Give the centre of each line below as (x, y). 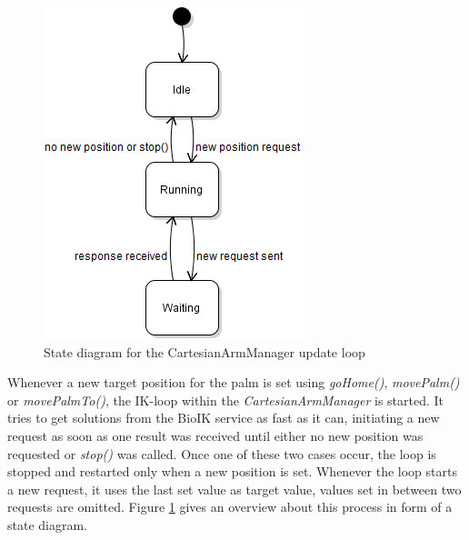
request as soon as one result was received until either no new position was (215, 435)
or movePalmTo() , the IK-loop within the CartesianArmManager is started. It (226, 400)
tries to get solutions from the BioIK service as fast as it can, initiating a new (224, 418)
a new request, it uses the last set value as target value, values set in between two (234, 489)
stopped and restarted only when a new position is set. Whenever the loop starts (232, 471)
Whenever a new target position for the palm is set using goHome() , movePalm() (234, 382)
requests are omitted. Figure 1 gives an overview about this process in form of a (230, 507)
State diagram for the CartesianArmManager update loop (205, 351)
